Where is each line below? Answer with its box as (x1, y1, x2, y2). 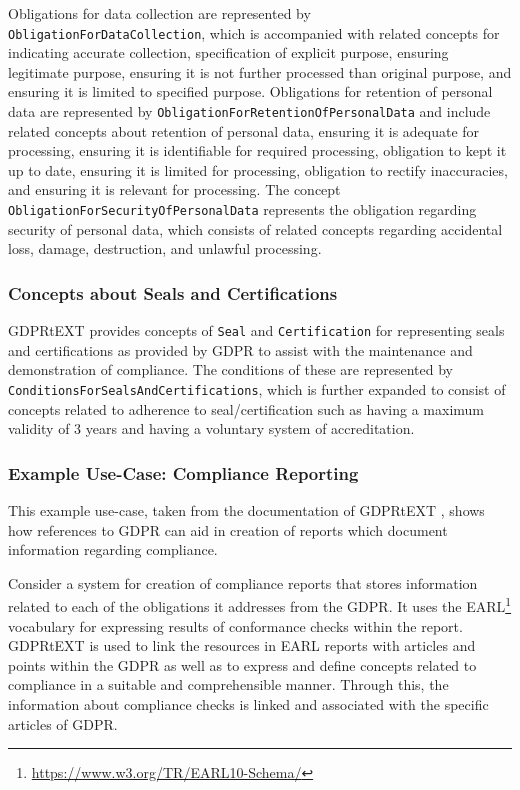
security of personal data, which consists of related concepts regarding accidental (8, 218, 503, 239)
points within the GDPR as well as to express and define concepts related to (8, 654, 477, 675)
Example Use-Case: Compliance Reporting (8, 460, 359, 485)
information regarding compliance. (8, 539, 218, 560)
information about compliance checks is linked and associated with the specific (8, 694, 489, 715)
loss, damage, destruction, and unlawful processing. (8, 238, 322, 259)
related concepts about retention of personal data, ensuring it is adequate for (8, 120, 480, 141)
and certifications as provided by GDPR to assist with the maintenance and (8, 339, 473, 360)
